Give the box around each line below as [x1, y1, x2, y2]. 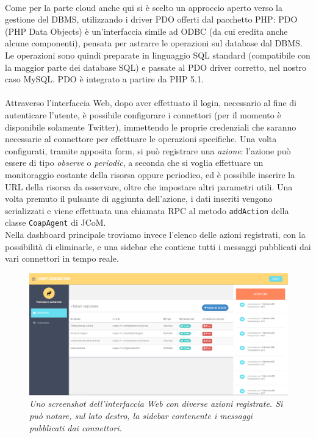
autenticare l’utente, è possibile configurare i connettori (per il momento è [5, 108, 281, 121]
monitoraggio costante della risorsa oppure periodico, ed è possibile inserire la [5, 168, 295, 181]
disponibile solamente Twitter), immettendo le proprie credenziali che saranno [5, 120, 296, 133]
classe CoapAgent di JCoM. [5, 216, 106, 229]
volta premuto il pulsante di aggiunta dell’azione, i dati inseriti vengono [5, 192, 273, 205]
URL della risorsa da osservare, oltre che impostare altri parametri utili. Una [5, 180, 293, 193]
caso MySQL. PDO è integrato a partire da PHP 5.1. [5, 73, 204, 85]
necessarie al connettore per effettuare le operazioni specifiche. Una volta [5, 132, 277, 145]
